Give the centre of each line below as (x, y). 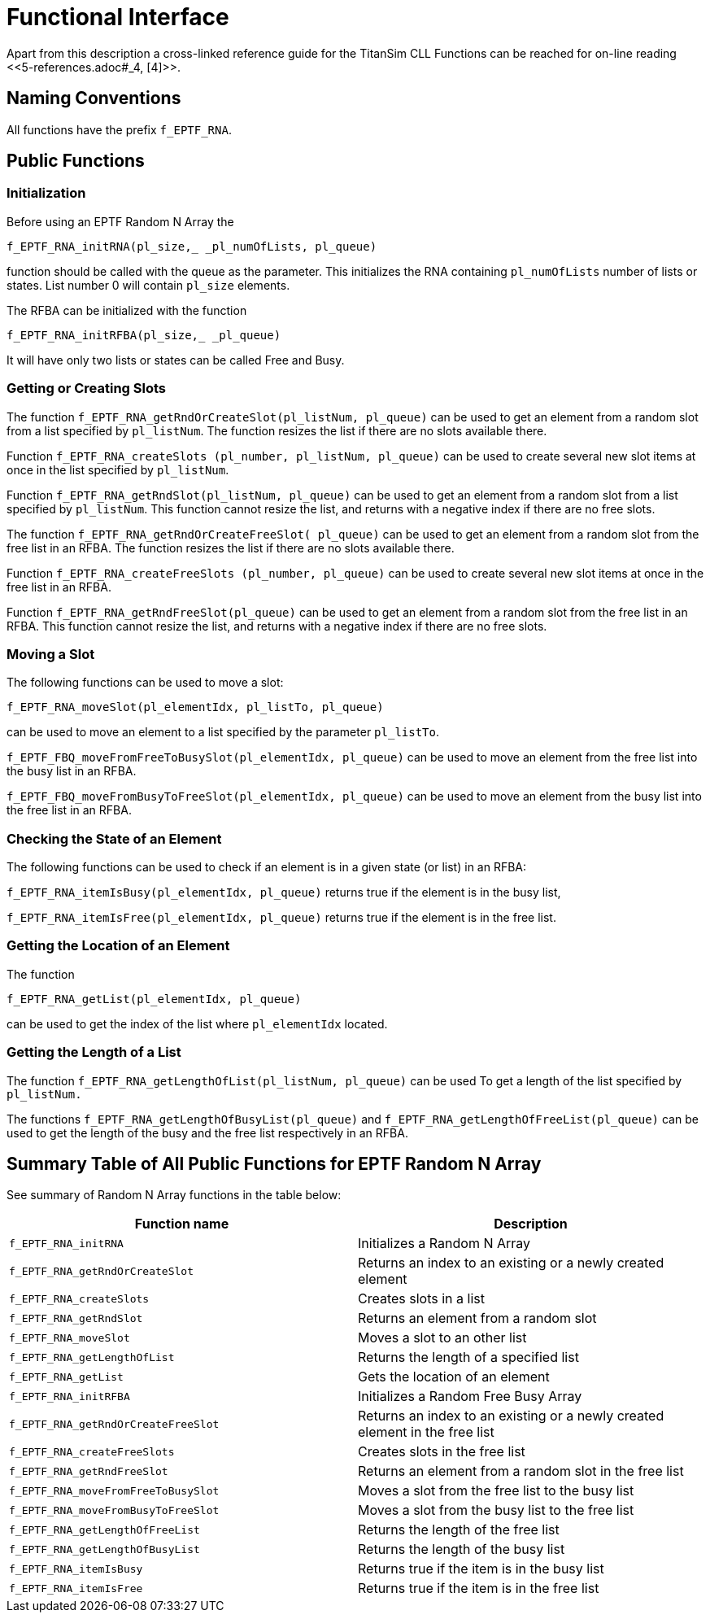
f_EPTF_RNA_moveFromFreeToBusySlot (114, 1490)
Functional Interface (118, 17)
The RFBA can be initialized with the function (127, 310)
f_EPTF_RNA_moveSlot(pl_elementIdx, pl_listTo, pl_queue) (195, 707)
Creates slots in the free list (442, 1452)
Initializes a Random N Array (444, 1244)
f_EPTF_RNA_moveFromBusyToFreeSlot (114, 1510)
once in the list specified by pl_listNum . (118, 469)
